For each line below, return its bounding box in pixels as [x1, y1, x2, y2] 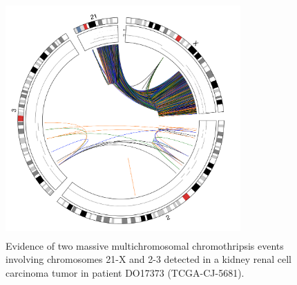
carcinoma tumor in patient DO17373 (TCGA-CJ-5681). [6, 265, 245, 279]
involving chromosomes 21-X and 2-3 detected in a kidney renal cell [6, 252, 291, 266]
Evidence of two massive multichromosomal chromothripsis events [6, 238, 284, 252]
